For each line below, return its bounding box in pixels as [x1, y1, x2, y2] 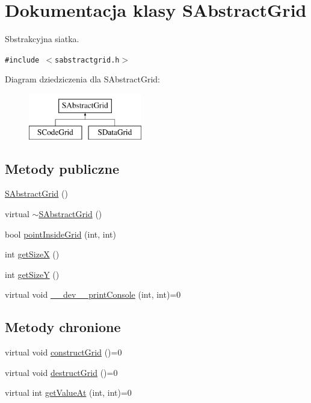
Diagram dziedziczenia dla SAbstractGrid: [5, 73, 160, 85]
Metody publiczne [5, 159, 119, 177]
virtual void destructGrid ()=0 [5, 366, 118, 378]
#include [5, 55, 40, 64]
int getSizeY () [5, 268, 60, 280]
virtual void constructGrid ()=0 [5, 346, 122, 358]
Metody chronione [5, 318, 121, 336]
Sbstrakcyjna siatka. [5, 32, 79, 45]
